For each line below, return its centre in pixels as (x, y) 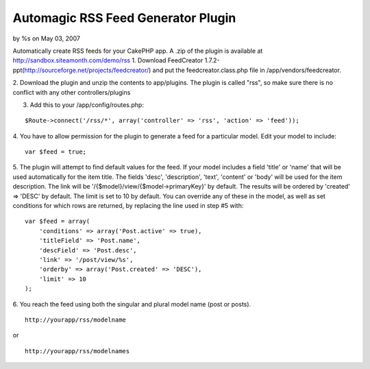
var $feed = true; (56, 152)
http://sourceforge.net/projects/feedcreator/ (87, 70)
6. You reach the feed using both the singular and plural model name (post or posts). (132, 304)
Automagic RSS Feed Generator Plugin (124, 18)
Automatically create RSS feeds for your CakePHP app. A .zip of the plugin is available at (138, 51)
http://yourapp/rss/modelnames (77, 351)
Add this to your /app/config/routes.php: (87, 105)
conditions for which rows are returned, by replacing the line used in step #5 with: (128, 206)
